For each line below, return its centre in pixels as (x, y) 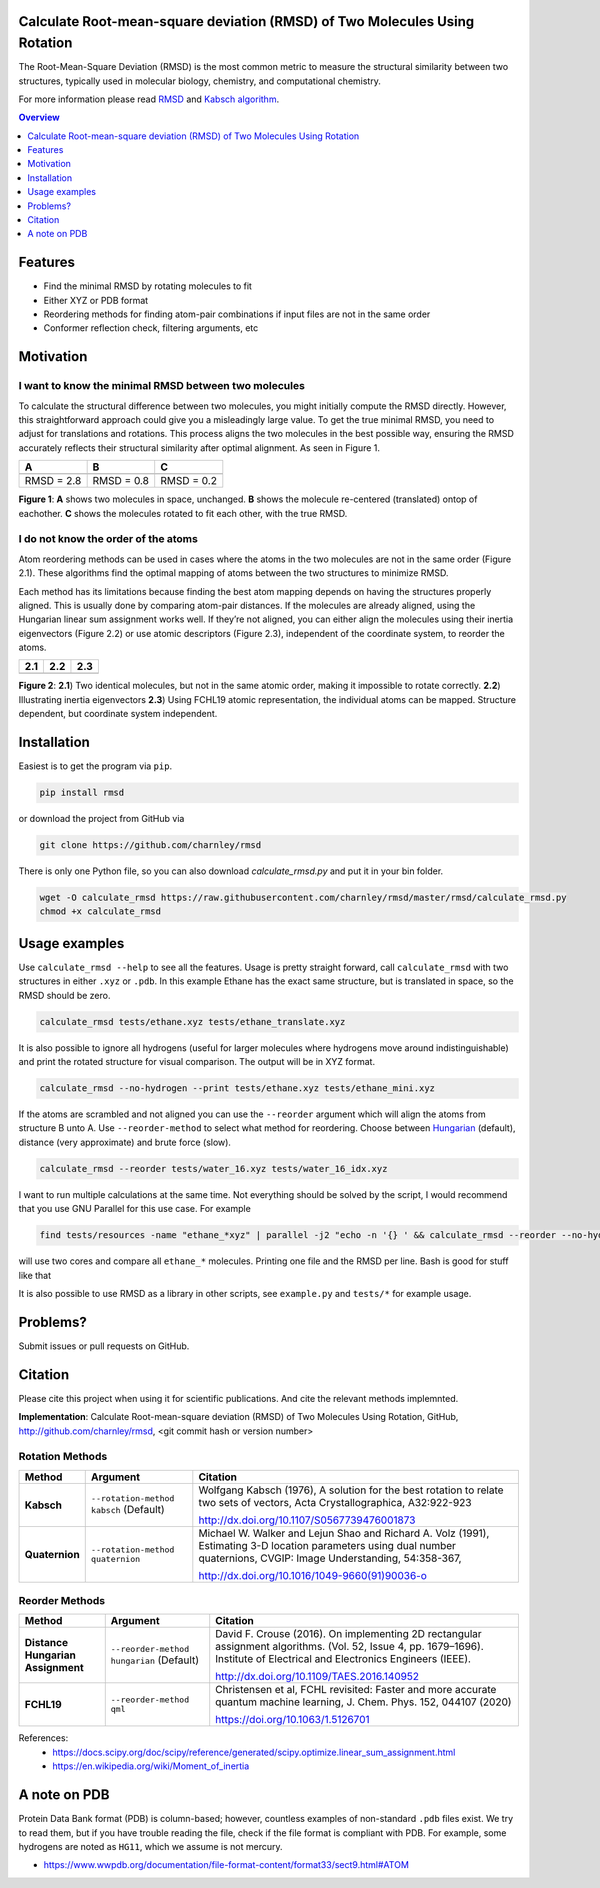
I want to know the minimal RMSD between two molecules (161, 386)
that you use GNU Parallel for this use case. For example (135, 1209)
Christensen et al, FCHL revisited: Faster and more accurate (356, 1690)
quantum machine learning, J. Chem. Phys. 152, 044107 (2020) (363, 1702)
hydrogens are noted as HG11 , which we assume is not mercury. (151, 1846)
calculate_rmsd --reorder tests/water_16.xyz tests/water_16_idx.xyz (213, 1168)
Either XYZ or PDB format (96, 300)
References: (43, 1738)
